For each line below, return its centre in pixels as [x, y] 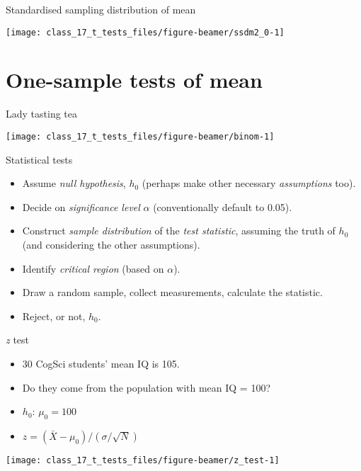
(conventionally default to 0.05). [223, 206]
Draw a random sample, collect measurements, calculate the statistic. [172, 292]
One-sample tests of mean [134, 80]
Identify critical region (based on [93, 268]
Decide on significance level [81, 206]
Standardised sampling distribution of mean [101, 9]
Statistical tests [39, 159]
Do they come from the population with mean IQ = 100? [147, 387]
